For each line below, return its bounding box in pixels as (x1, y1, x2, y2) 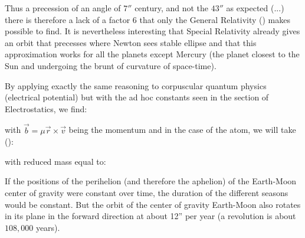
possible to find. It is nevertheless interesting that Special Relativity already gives (5, 25, 300, 37)
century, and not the (135, 2, 209, 14)
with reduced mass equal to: (5, 155, 106, 167)
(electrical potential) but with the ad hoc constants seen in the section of (5, 91, 269, 103)
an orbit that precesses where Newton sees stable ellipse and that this (5, 36, 257, 48)
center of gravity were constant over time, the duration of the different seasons (5, 186, 288, 198)
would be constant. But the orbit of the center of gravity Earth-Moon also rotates (5, 198, 301, 210)
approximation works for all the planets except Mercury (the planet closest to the (5, 48, 300, 60)
